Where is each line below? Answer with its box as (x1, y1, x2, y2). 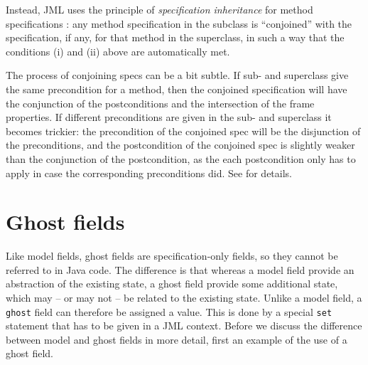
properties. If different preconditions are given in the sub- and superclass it (6, 110, 332, 125)
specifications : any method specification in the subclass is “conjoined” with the (6, 16, 352, 31)
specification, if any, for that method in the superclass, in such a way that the (6, 30, 345, 45)
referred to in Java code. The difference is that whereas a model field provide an (6, 262, 355, 277)
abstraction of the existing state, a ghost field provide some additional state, (6, 276, 338, 291)
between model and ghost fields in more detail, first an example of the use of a (6, 332, 347, 347)
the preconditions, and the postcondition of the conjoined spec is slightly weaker (6, 137, 355, 152)
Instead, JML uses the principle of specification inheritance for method (6, 2, 313, 16)
